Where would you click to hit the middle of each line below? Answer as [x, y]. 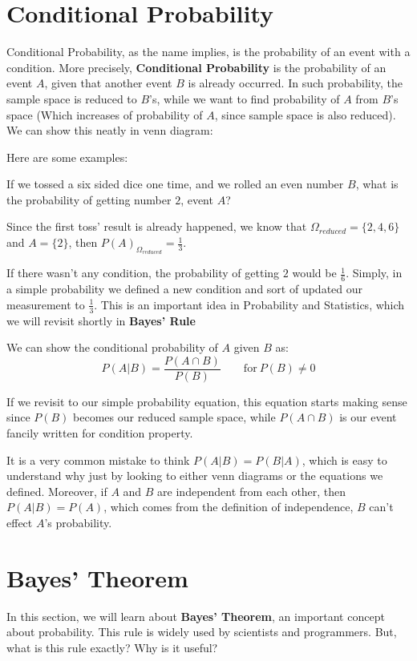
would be [314, 273]
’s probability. [78, 522]
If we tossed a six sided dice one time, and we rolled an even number [175, 184]
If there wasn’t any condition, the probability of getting [143, 273]
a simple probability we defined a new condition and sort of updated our [185, 289]
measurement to [46, 304]
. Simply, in [374, 273]
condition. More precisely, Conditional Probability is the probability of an [196, 67]
